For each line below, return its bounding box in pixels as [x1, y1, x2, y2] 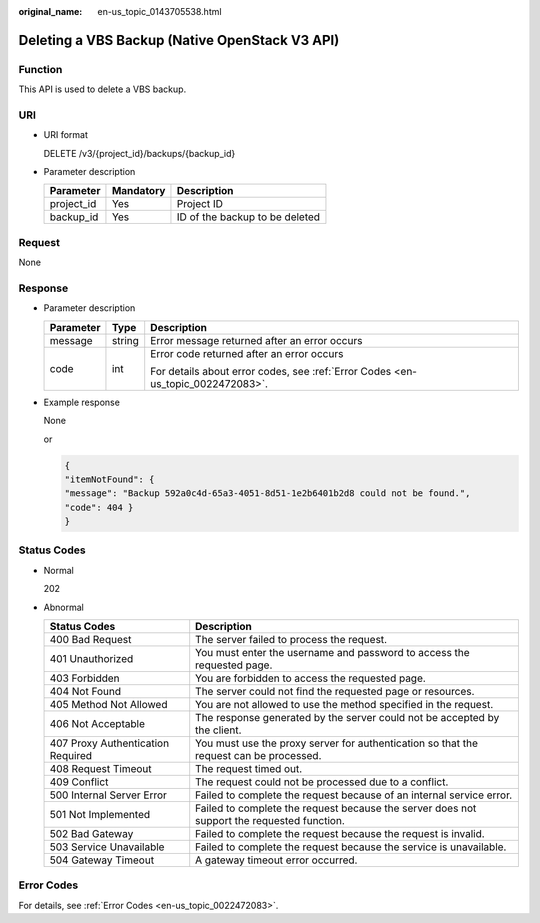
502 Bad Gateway [49, 826, 134, 840]
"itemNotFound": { [64, 473, 155, 485]
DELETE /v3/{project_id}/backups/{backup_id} [43, 147, 236, 159]
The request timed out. [195, 761, 303, 775]
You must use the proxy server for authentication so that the [195, 736, 479, 750]
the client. [195, 723, 242, 737]
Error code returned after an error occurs [150, 346, 344, 360]
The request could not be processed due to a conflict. [195, 775, 449, 789]
